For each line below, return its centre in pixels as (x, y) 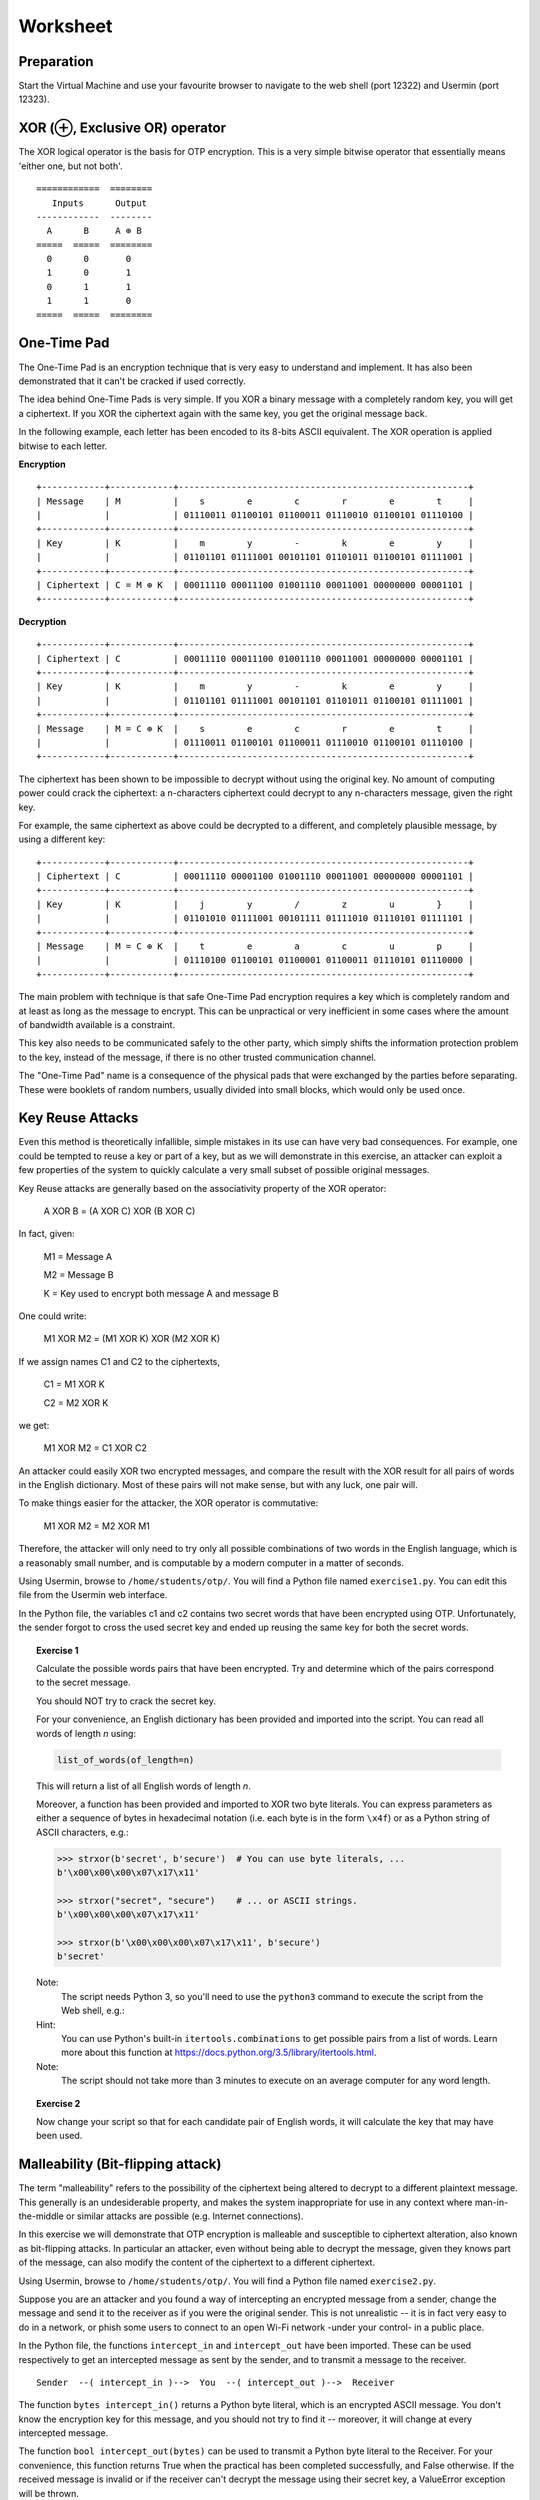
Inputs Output (99, 203)
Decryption (42, 621)
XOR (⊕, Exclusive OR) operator (122, 128)
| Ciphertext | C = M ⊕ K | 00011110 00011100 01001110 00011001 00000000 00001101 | (255, 585)
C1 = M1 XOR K (74, 1384)
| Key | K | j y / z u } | (255, 904)
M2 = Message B (78, 1275)
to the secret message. (83, 1682)
